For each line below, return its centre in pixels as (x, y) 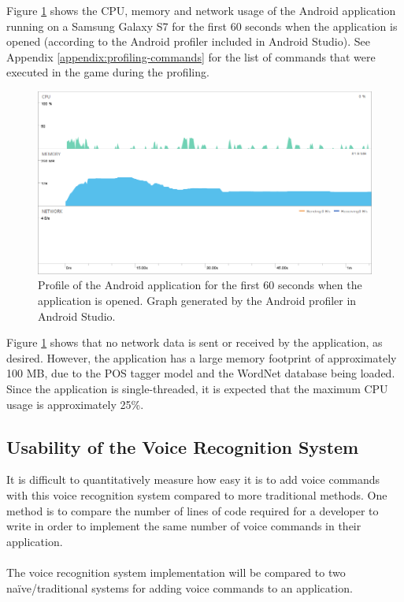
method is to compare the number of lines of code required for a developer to (193, 510)
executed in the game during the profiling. (108, 72)
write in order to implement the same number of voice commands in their (184, 526)
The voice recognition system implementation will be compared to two (176, 572)
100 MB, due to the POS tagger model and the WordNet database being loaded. (201, 373)
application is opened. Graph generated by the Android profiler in (197, 301)
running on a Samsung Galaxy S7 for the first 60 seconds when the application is (202, 26)
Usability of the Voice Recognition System (183, 446)
